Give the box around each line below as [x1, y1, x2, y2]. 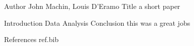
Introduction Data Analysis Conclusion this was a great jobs [4, 17, 190, 28]
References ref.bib [4, 34, 59, 45]
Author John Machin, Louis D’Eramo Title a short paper [4, 1, 180, 11]
